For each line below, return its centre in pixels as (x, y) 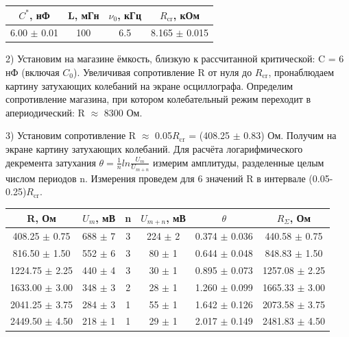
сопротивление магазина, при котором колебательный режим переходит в (158, 99)
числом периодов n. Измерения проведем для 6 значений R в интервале (156, 178)
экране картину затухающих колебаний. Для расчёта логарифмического (154, 149)
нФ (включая (33, 72)
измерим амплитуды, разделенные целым (239, 162)
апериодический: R (45, 112)
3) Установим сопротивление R (71, 135)
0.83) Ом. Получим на (290, 135)
